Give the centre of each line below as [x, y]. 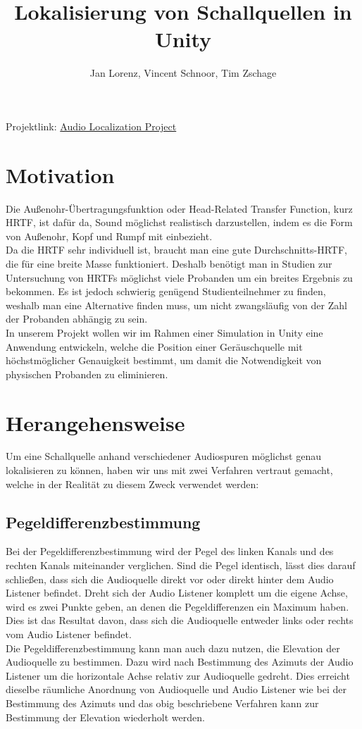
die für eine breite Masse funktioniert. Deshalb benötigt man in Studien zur [169, 263]
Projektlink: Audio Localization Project [91, 126]
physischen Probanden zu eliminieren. [87, 374]
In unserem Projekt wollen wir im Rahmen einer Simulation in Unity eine [164, 332]
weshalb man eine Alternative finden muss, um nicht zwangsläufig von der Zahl [176, 305]
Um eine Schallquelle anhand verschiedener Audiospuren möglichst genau [163, 456]
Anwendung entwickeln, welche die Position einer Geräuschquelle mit [154, 346]
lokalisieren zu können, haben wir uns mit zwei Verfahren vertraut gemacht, [169, 470]
